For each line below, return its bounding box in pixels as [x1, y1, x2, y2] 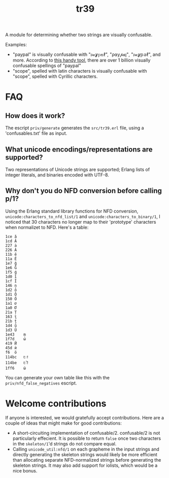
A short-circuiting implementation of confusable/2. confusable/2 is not [12, 430, 160, 436]
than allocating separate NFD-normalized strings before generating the [12, 457, 161, 463]
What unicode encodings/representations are [5, 145, 153, 154]
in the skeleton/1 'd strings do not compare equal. [12, 440, 117, 446]
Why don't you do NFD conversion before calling [5, 187, 162, 195]
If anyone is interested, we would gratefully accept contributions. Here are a [5, 414, 164, 421]
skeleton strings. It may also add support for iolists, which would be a [12, 462, 158, 468]
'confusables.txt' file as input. [5, 130, 67, 136]
